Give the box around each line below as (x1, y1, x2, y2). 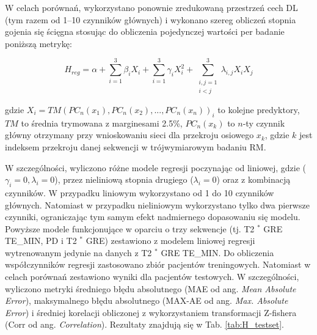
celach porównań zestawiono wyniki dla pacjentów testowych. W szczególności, (5, 270, 299, 283)
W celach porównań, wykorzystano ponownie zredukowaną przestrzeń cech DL (5, 1, 298, 13)
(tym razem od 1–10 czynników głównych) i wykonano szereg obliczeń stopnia (5, 13, 296, 26)
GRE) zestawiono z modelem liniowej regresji (86, 234, 255, 247)
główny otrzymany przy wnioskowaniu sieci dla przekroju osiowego (5, 128, 254, 141)
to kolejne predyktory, (217, 103, 300, 116)
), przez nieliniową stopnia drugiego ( (54, 173, 194, 186)
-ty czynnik (242, 116, 285, 129)
